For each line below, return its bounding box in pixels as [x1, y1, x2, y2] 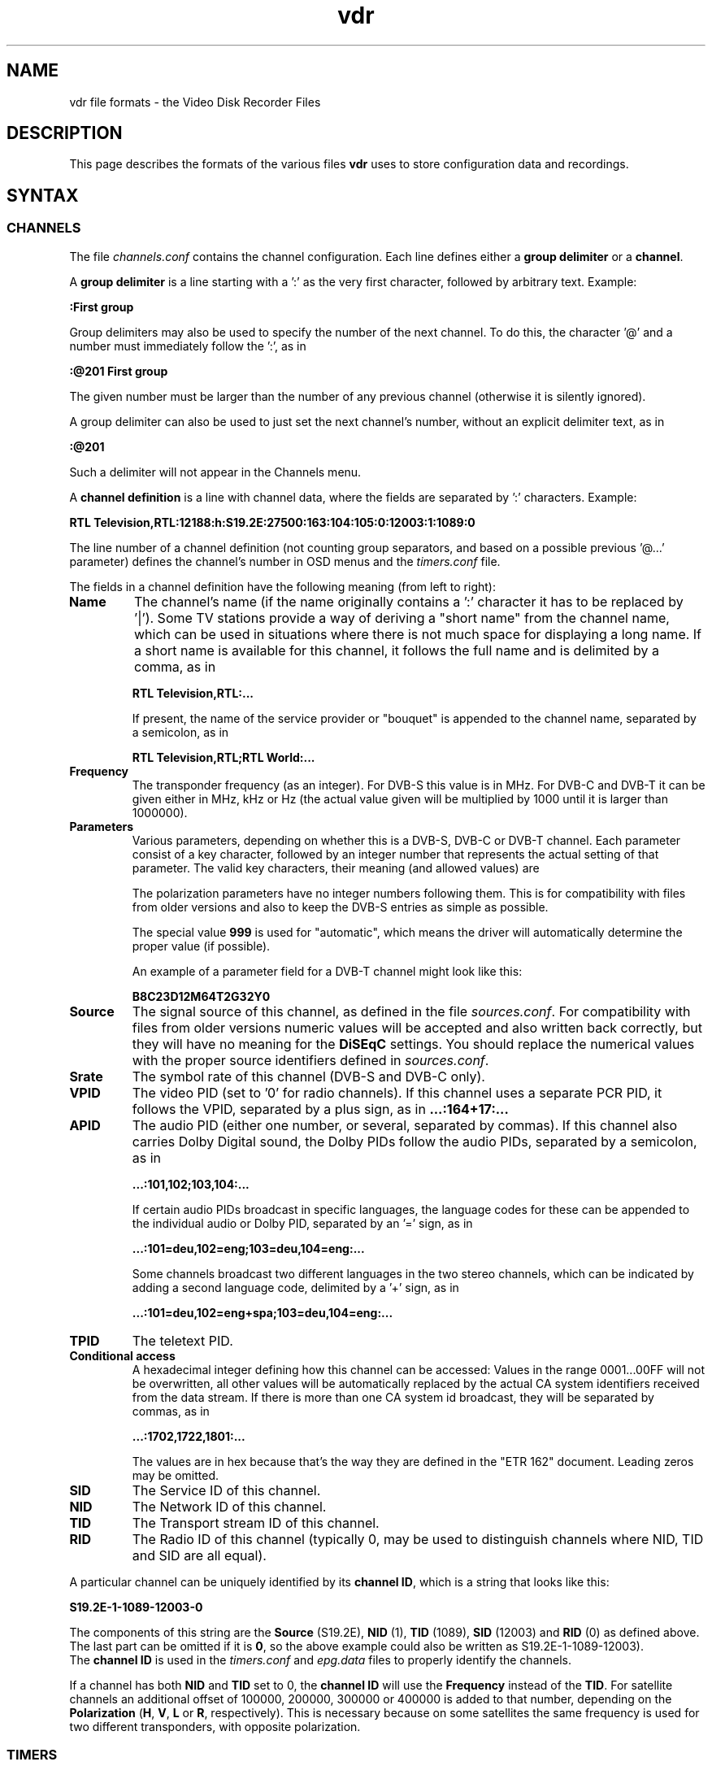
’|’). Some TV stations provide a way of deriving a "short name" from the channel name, [134, 609, 670, 626]
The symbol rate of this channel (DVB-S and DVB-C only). [132, 1068, 485, 1085]
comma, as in [134, 658, 216, 675]
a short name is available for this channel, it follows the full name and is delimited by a [134, 642, 660, 659]
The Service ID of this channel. [132, 1481, 321, 1498]
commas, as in [132, 1403, 210, 1418]
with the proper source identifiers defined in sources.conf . [132, 1051, 489, 1068]
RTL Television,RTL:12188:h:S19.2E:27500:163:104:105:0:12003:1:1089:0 [69, 515, 475, 529]
